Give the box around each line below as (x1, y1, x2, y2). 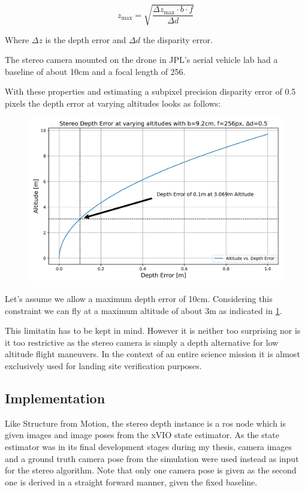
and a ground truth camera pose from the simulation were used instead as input (5, 452, 299, 464)
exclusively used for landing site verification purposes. (5, 360, 202, 372)
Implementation (5, 389, 105, 408)
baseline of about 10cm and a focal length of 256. (5, 65, 186, 77)
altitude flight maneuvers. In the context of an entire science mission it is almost (5, 348, 300, 360)
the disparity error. (143, 33, 213, 46)
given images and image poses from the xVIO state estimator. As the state (5, 428, 279, 441)
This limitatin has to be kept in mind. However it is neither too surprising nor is (5, 324, 301, 337)
